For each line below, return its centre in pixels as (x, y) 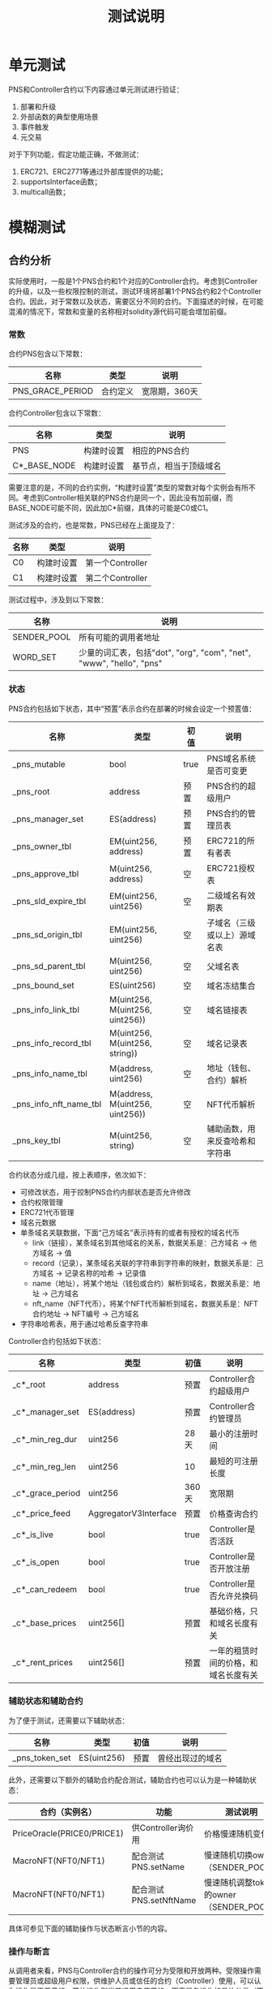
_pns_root (31, 791)
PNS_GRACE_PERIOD (53, 391)
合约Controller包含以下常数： (57, 413)
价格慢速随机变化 (236, 1833)
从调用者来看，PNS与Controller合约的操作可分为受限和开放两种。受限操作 (132, 1971)
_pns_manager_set (48, 819)
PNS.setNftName (164, 1900)
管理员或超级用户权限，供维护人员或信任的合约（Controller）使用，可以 (135, 1981)
